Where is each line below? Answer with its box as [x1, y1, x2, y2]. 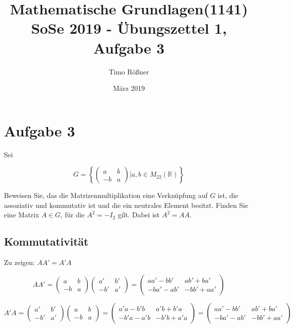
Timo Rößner [109, 66, 149, 76]
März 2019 [113, 83, 145, 93]
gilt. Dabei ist [118, 209, 160, 220]
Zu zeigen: [4, 257, 35, 267]
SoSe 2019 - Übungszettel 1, [31, 18, 227, 38]
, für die [60, 209, 85, 220]
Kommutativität [4, 234, 89, 249]
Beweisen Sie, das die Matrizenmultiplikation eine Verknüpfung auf [4, 190, 208, 200]
